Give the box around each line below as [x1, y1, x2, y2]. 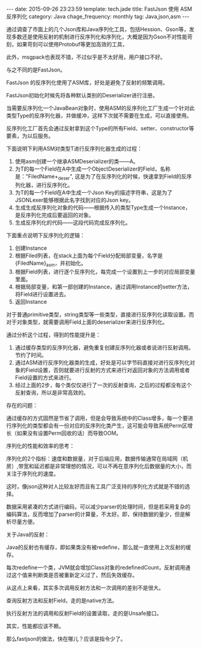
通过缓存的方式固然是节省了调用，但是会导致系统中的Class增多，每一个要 [6, 414, 188, 422]
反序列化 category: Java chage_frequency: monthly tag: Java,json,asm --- [6, 13, 190, 20]
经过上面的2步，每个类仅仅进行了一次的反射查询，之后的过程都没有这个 [14, 381, 192, 389]
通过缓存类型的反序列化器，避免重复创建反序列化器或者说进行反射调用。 [14, 344, 194, 351]
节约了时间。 [14, 351, 47, 359]
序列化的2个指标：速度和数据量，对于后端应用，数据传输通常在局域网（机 [6, 455, 188, 462]
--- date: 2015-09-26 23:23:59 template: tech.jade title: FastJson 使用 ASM [6, 5, 193, 13]
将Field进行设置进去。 [14, 290, 70, 298]
